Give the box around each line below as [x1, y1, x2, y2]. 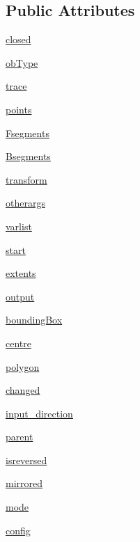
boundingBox [6, 312, 63, 327]
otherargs [6, 196, 45, 210]
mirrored [6, 476, 43, 491]
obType [6, 55, 38, 70]
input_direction [6, 406, 73, 420]
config [6, 523, 31, 537]
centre [6, 335, 31, 350]
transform [6, 172, 47, 186]
